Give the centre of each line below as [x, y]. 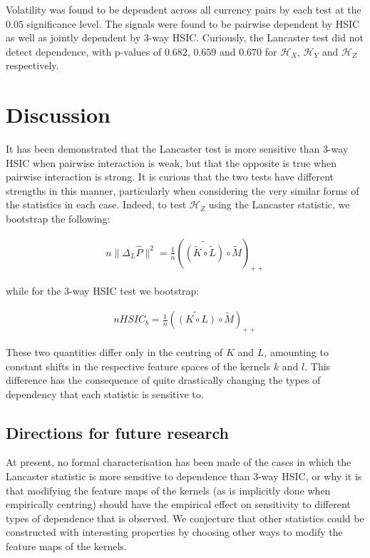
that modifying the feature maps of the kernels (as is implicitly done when [168, 490]
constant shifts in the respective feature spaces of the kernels [138, 366]
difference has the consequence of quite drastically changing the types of [163, 380]
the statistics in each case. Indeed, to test [96, 204]
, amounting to [296, 351]
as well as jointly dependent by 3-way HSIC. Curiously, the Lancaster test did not [185, 37]
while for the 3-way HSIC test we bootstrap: [103, 291]
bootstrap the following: [58, 219]
